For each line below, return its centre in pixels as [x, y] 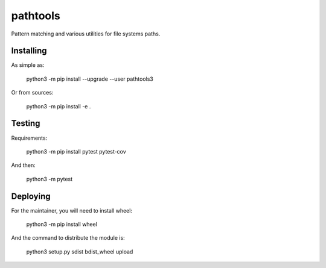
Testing [26, 123]
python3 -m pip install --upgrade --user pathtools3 [90, 79]
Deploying [31, 196]
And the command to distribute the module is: [68, 238]
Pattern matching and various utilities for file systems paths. [86, 34]
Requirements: [29, 138]
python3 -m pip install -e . [59, 106]
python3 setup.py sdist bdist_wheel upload [80, 251]
